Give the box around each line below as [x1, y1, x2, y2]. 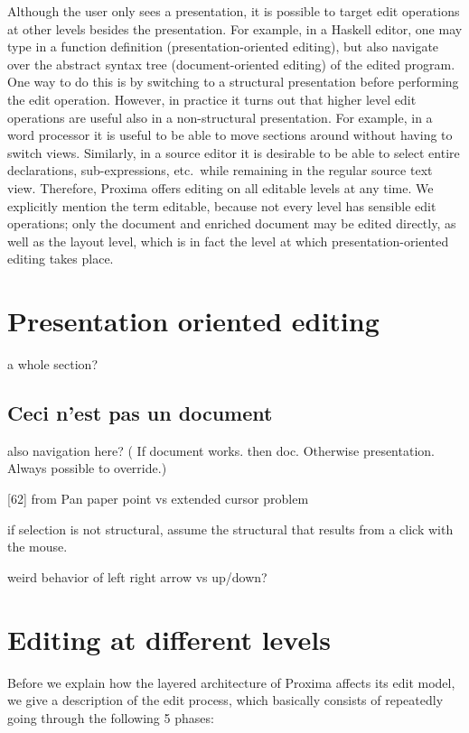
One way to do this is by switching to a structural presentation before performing [7, 72, 459, 91]
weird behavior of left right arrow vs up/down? [7, 567, 267, 586]
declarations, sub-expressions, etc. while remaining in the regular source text [7, 161, 433, 180]
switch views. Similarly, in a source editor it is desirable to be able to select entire [7, 143, 460, 162]
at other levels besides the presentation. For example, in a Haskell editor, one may [7, 19, 463, 38]
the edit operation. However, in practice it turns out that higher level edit [7, 89, 417, 108]
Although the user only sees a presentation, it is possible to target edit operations [7, 2, 460, 20]
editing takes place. [7, 249, 114, 268]
